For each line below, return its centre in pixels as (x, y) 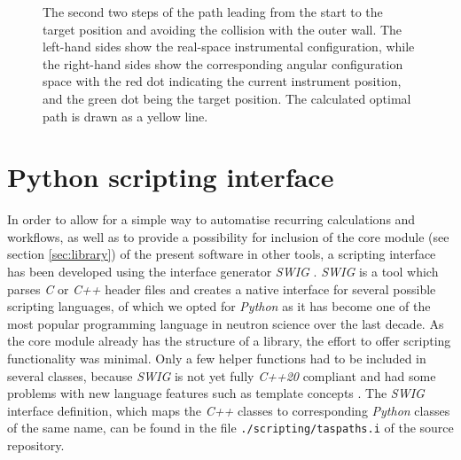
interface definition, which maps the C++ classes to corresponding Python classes (229, 410)
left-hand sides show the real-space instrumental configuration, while (229, 47)
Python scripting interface (171, 177)
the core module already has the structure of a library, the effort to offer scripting (229, 341)
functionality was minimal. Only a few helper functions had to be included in (217, 359)
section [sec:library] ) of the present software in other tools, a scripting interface (222, 254)
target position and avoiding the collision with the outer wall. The (223, 29)
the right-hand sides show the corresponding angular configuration (223, 63)
